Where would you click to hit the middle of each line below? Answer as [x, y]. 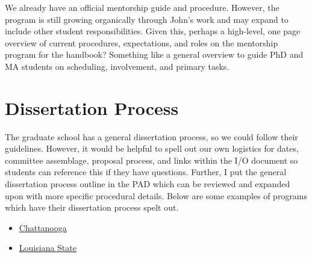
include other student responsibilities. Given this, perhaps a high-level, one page [153, 31]
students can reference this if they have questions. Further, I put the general [146, 172]
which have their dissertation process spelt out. [92, 207]
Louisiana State [48, 248]
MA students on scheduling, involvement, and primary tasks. [117, 66]
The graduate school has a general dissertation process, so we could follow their [151, 136]
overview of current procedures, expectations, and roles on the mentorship [142, 42]
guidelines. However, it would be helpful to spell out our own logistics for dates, [152, 148]
